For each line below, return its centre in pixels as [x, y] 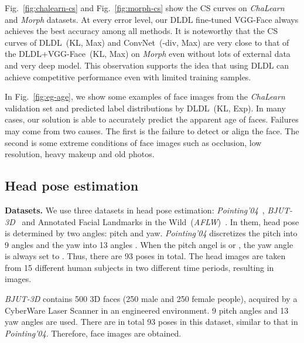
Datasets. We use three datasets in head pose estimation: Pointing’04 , [135, 210]
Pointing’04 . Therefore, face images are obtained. [93, 333]
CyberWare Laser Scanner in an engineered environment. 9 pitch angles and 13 [147, 310]
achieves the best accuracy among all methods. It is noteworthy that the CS [141, 31]
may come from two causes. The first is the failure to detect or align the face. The [152, 130]
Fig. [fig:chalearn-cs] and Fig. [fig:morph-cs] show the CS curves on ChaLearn [145, 8]
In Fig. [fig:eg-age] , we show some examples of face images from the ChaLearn [145, 96]
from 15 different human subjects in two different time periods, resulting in [139, 267]
